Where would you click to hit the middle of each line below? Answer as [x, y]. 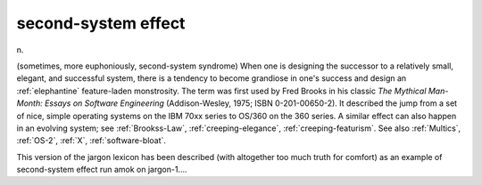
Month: [30, 103]
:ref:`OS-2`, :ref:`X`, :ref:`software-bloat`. [91, 141]
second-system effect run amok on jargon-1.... [102, 170]
